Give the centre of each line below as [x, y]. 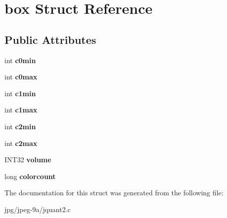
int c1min [20, 93]
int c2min [20, 126]
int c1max [21, 110]
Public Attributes [50, 39]
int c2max [21, 143]
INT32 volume [28, 160]
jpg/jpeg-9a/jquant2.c [38, 209]
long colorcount [30, 176]
